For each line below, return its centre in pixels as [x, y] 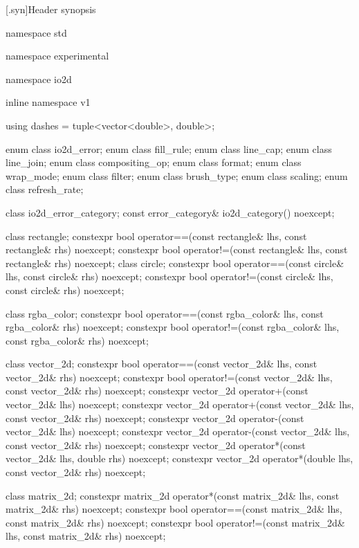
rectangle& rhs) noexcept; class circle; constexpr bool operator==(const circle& [175, 263]
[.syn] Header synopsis [51, 9]
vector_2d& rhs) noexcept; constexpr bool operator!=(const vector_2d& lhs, [169, 377]
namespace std [36, 32]
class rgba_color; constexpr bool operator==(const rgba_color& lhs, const [165, 313]
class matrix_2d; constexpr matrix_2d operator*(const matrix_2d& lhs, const [173, 495]
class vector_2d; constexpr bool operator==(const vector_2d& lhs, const [162, 364]
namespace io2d [39, 79]
